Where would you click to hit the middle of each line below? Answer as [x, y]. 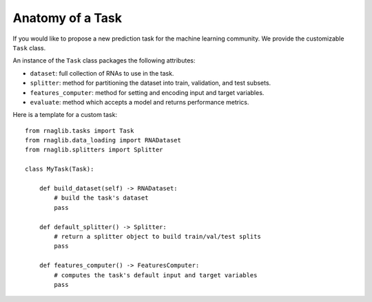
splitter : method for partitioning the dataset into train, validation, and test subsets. [151, 83]
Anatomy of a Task [67, 18]
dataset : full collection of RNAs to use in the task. [102, 73]
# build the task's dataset [101, 198]
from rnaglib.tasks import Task [80, 130]
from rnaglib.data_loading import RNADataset [103, 140]
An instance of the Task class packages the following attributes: [104, 61]
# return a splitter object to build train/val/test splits [157, 236]
